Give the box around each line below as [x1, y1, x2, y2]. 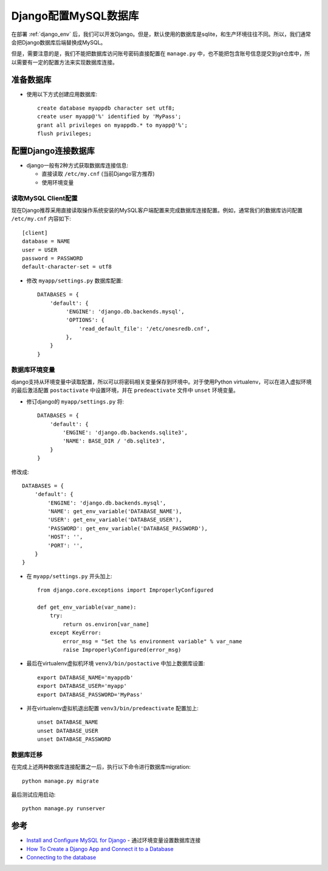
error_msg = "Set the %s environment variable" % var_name [63, 638, 242, 645]
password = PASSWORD [22, 254, 83, 262]
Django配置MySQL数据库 [11, 9, 139, 23]
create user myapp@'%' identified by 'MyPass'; [37, 113, 182, 120]
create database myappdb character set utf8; [37, 105, 176, 112]
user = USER [22, 247, 58, 253]
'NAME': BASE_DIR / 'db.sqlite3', [63, 438, 166, 444]
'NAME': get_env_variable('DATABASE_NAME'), [47, 508, 182, 515]
